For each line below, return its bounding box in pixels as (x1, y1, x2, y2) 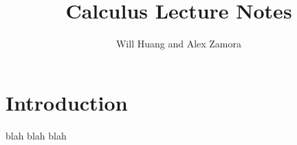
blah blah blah (5, 128, 67, 142)
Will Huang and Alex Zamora (115, 36, 242, 51)
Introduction (5, 88, 128, 116)
